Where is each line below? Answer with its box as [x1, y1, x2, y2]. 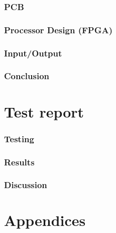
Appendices [4, 210, 86, 230]
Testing [4, 132, 34, 145]
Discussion [4, 179, 47, 191]
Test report [4, 101, 84, 122]
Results [4, 155, 35, 168]
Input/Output [4, 46, 62, 59]
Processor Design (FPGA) [4, 23, 112, 36]
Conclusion [4, 70, 49, 82]
